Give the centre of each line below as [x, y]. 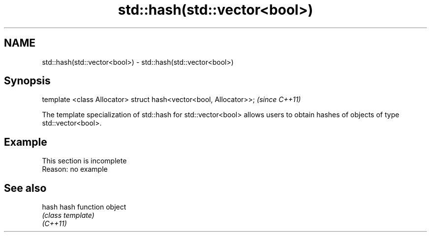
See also [25, 188]
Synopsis [27, 81]
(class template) [68, 215]
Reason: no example [75, 169]
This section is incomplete [84, 161]
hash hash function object [84, 207]
